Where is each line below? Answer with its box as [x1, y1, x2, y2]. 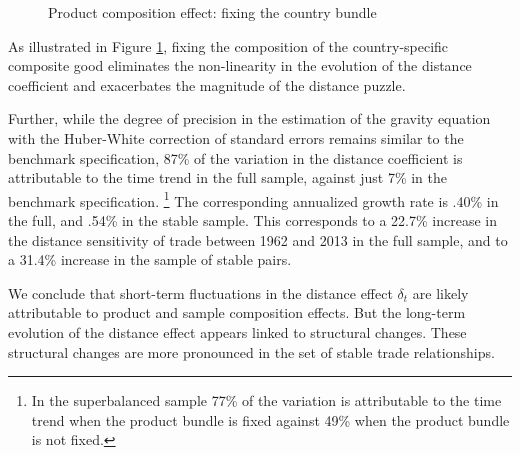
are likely [412, 282, 469, 303]
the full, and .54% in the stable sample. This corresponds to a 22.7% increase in [8, 210, 498, 230]
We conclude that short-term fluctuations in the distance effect [8, 282, 393, 303]
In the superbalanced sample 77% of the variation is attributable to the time [31, 390, 502, 411]
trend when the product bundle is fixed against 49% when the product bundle [31, 409, 510, 430]
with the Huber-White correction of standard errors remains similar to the [8, 127, 464, 148]
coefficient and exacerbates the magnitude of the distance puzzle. [8, 74, 406, 95]
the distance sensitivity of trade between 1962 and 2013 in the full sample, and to [8, 229, 508, 250]
